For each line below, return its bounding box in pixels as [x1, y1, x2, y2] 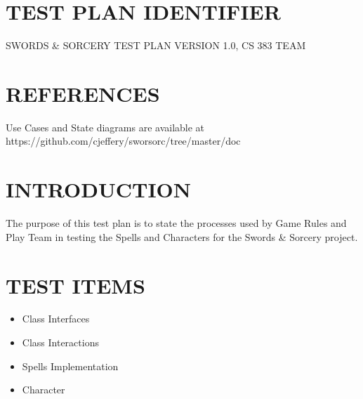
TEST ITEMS [6, 270, 145, 299]
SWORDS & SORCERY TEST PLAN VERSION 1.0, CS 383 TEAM [6, 38, 306, 53]
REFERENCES [6, 79, 160, 107]
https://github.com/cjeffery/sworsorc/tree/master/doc [6, 133, 241, 148]
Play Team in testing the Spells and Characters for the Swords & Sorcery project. [6, 229, 358, 244]
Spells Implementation [22, 358, 119, 373]
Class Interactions [22, 335, 99, 350]
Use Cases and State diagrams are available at [6, 119, 205, 134]
